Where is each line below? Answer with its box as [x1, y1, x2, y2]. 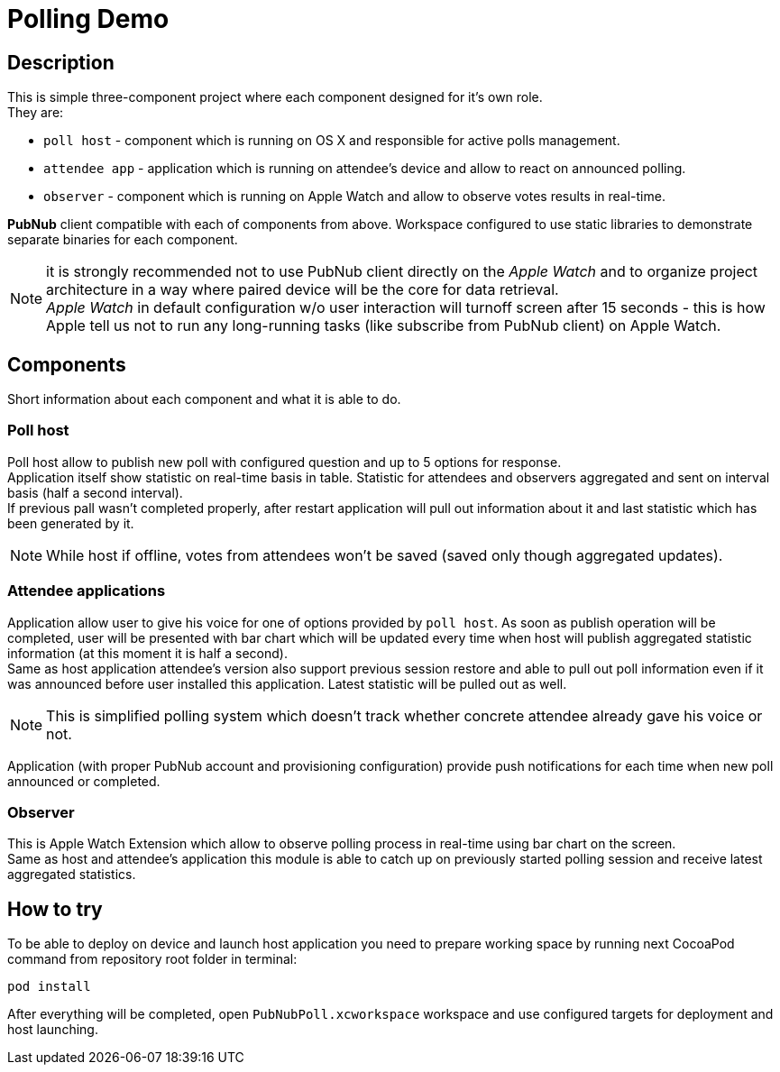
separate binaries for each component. [7, 232, 238, 248]
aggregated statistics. [7, 866, 136, 883]
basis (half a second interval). [7, 484, 183, 500]
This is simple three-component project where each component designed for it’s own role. [7, 89, 543, 105]
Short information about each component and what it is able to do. [7, 391, 401, 408]
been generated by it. [7, 515, 134, 531]
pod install [7, 979, 91, 994]
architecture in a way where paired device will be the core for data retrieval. [46, 280, 559, 299]
